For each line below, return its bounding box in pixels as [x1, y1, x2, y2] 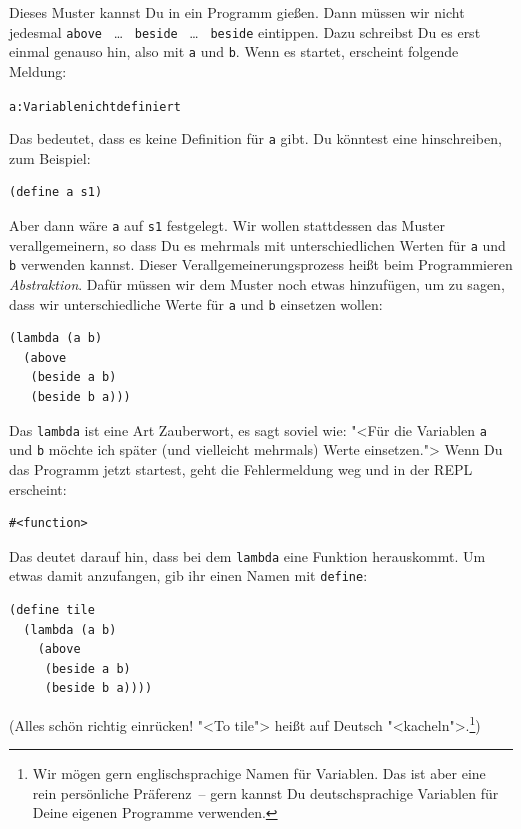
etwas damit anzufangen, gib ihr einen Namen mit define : [9, 565, 368, 586]
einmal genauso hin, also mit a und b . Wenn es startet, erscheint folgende [9, 41, 459, 62]
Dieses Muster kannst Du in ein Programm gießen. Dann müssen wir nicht [9, 2, 465, 22]
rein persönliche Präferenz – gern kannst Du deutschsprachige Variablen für [32, 782, 499, 803]
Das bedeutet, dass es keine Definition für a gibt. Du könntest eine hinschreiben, [9, 128, 502, 149]
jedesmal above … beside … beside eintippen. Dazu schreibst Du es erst [9, 21, 481, 42]
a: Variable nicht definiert [9, 99, 181, 114]
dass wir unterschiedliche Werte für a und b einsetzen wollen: [9, 293, 383, 314]
